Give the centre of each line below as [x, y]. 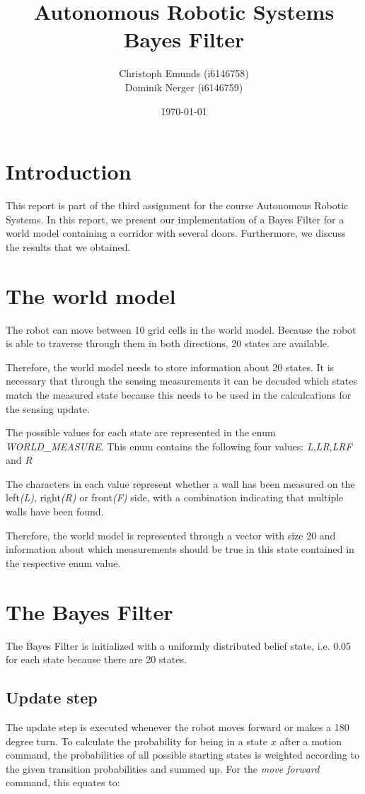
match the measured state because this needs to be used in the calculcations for [179, 394]
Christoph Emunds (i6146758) [184, 73]
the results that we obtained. [68, 246]
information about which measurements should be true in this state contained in [180, 549]
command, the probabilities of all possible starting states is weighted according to [182, 755]
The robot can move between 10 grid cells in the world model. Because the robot [181, 329]
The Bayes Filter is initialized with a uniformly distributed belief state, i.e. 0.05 [179, 645]
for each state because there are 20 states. [96, 659]
